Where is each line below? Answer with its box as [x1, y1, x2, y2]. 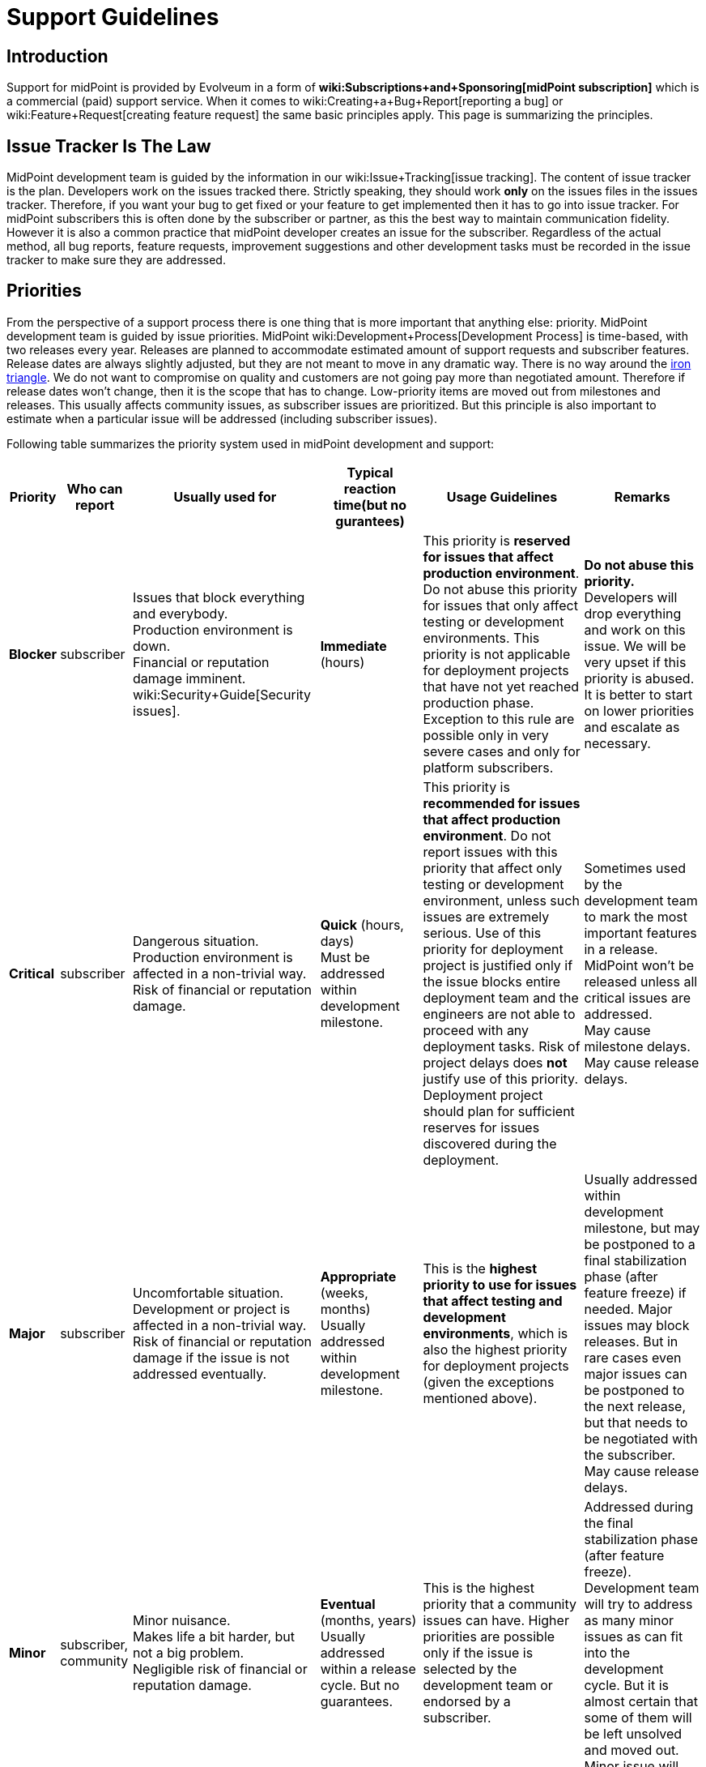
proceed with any [423, 1021, 529, 1038]
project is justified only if [423, 956, 573, 973]
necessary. [584, 734, 651, 751]
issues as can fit [584, 1628, 683, 1645]
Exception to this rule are [423, 710, 575, 727]
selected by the [423, 1660, 517, 1677]
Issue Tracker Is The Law [6, 135, 211, 156]
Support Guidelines [6, 3, 219, 31]
